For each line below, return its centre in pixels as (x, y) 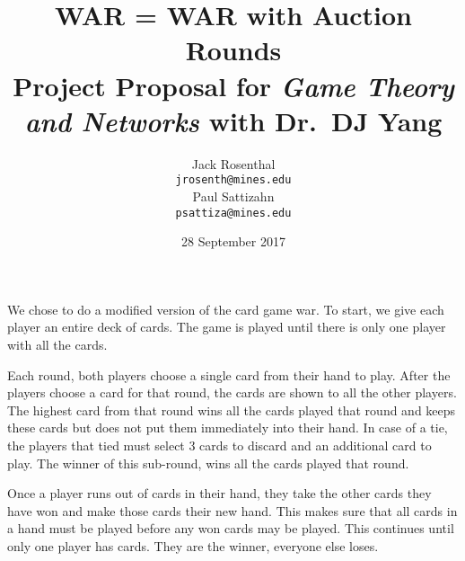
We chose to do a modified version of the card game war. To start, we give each (226, 309)
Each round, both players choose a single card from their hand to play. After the (229, 374)
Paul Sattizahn (233, 196)
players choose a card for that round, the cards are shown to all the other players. (232, 392)
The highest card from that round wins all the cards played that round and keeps (232, 410)
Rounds (233, 50)
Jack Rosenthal (233, 163)
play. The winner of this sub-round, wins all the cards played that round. (208, 463)
